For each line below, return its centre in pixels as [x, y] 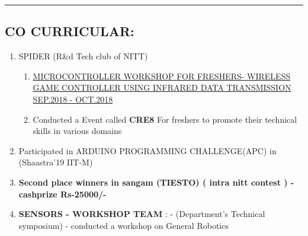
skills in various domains [77, 131]
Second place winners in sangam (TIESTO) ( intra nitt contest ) [153, 182]
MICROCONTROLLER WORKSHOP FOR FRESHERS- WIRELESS [162, 76]
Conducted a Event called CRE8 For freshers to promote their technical [165, 119]
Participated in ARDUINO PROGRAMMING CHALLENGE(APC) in [147, 150]
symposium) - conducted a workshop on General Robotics [123, 225]
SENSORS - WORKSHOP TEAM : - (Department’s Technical [142, 214]
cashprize [38, 194]
